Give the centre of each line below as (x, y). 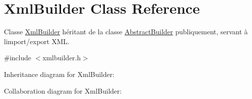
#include (18, 58)
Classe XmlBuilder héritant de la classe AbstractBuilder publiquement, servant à (126, 32)
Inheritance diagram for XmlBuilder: (59, 74)
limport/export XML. (37, 41)
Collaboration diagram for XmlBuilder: (63, 90)
